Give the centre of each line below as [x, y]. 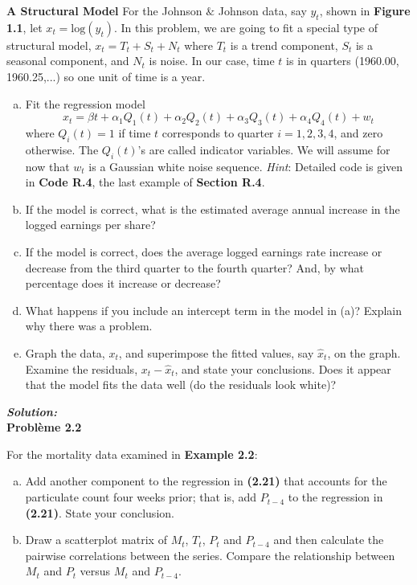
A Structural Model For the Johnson [104, 10]
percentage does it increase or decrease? [123, 283]
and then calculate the [329, 540]
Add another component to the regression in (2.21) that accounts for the [206, 481]
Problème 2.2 [44, 427]
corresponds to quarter [218, 132]
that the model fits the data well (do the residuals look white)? [181, 385]
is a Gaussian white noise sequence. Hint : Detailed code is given [246, 166]
